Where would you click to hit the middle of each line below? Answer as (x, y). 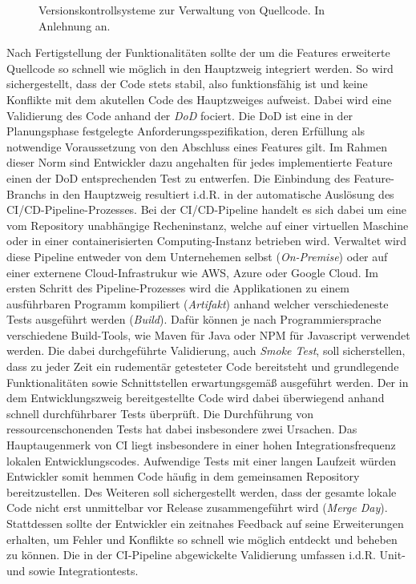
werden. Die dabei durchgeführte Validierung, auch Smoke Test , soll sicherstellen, (206, 350)
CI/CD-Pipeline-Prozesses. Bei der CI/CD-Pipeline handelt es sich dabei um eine (206, 209)
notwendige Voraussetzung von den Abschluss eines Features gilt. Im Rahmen (197, 146)
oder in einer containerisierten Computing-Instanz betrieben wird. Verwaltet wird (207, 241)
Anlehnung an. (75, 25)
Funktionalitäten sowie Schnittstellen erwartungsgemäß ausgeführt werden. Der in (208, 382)
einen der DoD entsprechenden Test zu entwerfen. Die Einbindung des (178, 177)
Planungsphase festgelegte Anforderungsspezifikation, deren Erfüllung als (186, 131)
